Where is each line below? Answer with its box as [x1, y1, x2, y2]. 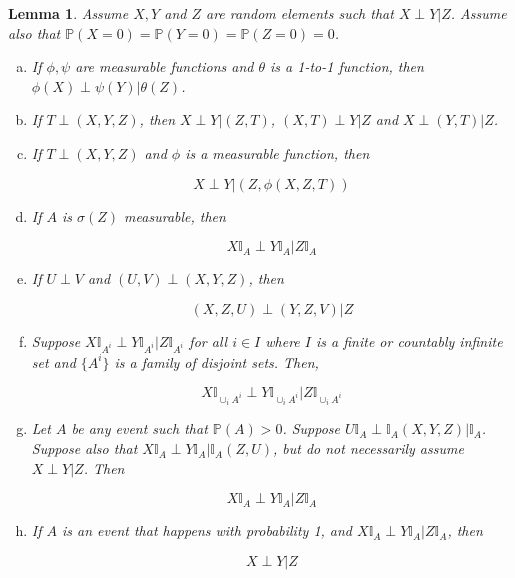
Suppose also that [31, 438, 138, 459]
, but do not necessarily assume [272, 438, 464, 459]
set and [31, 351, 76, 372]
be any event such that [71, 418, 208, 439]
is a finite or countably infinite [316, 330, 503, 351]
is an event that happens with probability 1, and [62, 520, 353, 541]
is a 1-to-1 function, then [270, 56, 424, 77]
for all [189, 330, 228, 351]
